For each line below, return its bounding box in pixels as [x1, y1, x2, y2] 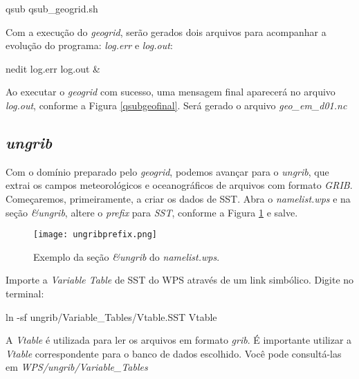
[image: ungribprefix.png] [33, 230, 157, 240]
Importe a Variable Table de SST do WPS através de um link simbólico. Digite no [6, 272, 354, 287]
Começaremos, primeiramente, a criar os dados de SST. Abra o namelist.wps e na [6, 191, 351, 205]
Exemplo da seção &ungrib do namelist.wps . [33, 249, 220, 264]
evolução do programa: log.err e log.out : [6, 38, 173, 53]
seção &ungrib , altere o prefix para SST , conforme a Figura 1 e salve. [6, 205, 298, 219]
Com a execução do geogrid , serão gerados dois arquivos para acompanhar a [6, 24, 326, 39]
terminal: [6, 286, 44, 300]
